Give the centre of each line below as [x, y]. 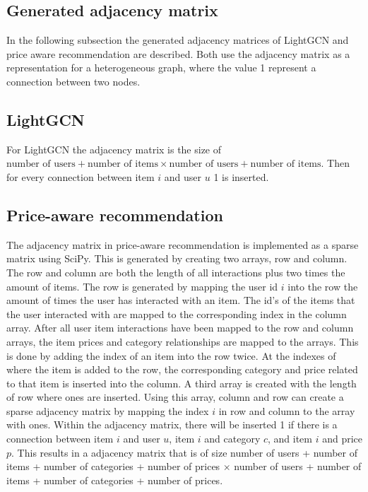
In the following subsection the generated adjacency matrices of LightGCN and [178, 40]
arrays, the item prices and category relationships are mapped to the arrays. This [183, 341]
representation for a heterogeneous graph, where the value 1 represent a [161, 68]
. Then [335, 163]
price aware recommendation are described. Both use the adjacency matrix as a [178, 53]
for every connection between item [81, 176]
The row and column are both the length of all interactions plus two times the [176, 272]
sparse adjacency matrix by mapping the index [108, 410]
